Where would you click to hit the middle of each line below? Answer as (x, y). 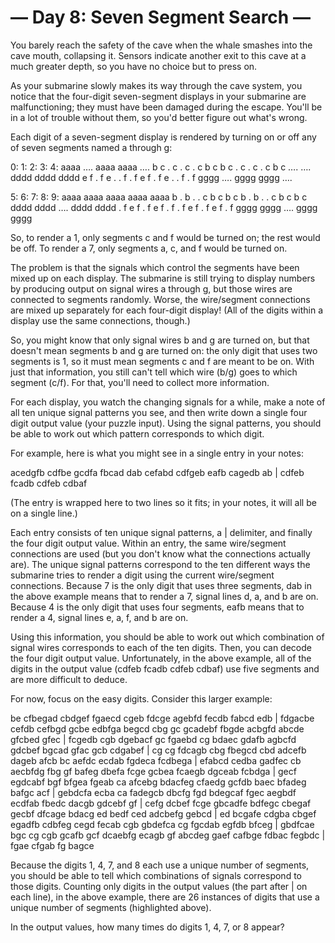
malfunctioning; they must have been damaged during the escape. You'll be (166, 107)
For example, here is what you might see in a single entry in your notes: (157, 453)
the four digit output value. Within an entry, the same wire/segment (148, 543)
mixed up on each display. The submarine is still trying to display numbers (163, 278)
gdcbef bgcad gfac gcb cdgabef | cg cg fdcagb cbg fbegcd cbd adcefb (158, 750)
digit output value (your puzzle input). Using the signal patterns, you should (166, 423)
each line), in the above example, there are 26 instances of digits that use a (165, 897)
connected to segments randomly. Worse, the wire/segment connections (160, 299)
